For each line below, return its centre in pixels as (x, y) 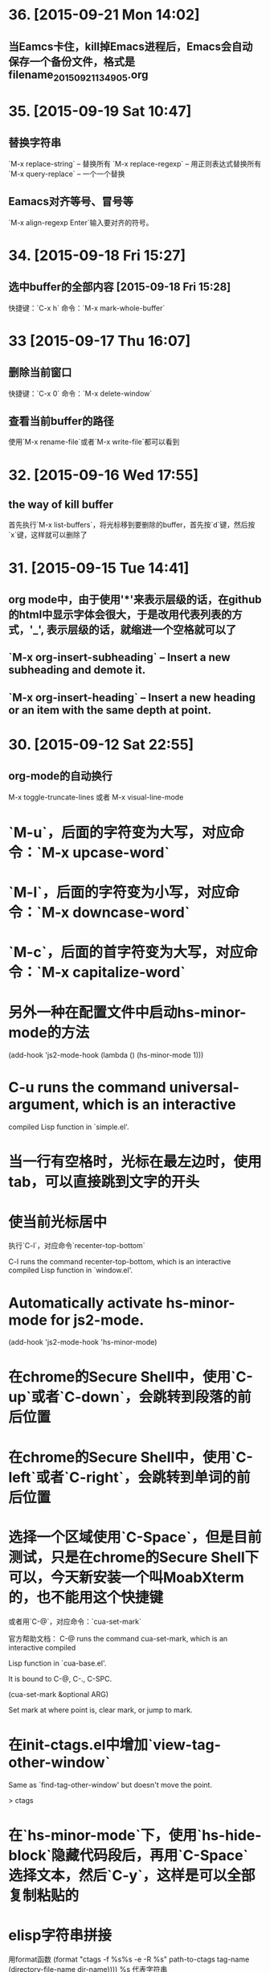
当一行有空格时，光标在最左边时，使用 (135, 1162)
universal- (204, 1088)
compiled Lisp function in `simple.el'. (69, 1127)
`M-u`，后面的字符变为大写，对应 (119, 832)
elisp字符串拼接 (60, 1935)
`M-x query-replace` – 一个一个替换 (67, 174)
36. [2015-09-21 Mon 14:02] (104, 15)
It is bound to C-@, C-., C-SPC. (60, 1678)
